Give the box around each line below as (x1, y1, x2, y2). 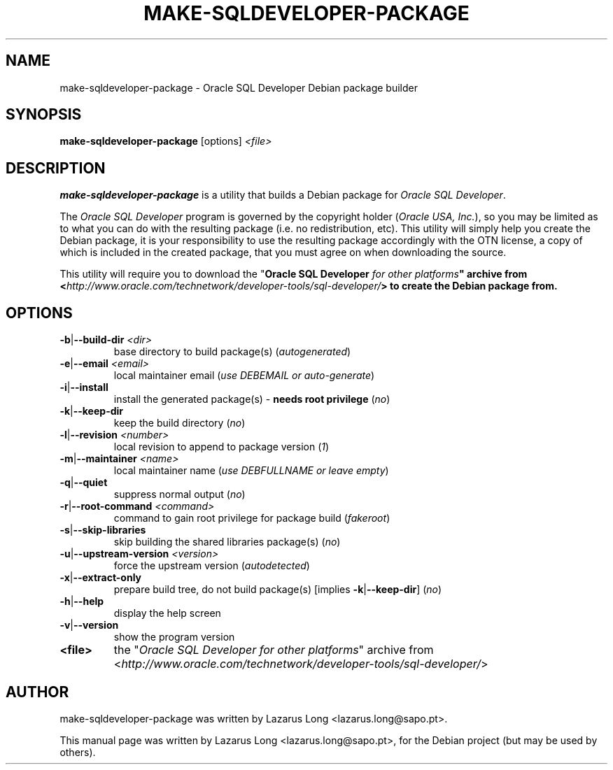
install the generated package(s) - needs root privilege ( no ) (113, 393, 390, 406)
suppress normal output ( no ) (113, 488, 246, 501)
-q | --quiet (59, 476, 108, 489)
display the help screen (113, 607, 221, 620)
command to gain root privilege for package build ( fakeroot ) (113, 512, 390, 525)
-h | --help (59, 595, 104, 608)
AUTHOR (6, 683, 69, 701)
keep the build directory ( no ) (113, 417, 246, 429)
